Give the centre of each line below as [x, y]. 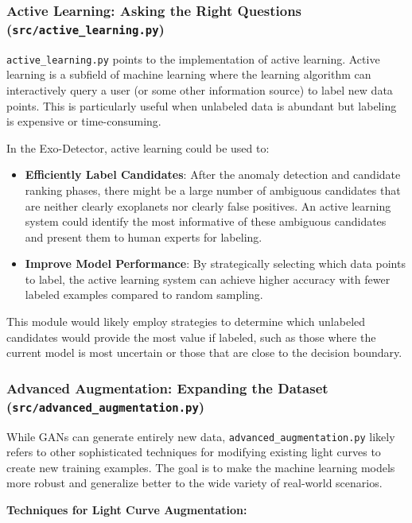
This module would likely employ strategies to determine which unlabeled [186, 322]
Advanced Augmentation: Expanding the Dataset [167, 387]
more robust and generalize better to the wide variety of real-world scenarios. [194, 483]
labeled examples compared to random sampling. [144, 294]
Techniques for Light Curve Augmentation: [127, 509]
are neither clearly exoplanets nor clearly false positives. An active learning [208, 205]
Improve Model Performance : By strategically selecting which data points [215, 263]
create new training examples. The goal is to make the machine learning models [201, 467]
